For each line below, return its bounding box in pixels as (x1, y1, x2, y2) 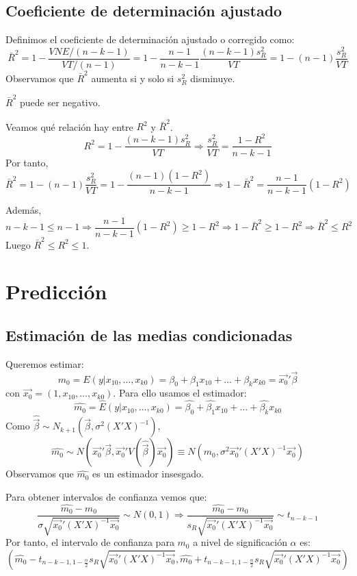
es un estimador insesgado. (92, 466, 204, 481)
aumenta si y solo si (91, 71, 174, 85)
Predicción (5, 277, 107, 305)
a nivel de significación (193, 535, 287, 549)
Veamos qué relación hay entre (5, 119, 133, 134)
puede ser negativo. (19, 95, 101, 110)
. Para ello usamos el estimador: (113, 386, 247, 400)
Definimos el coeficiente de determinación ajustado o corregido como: (5, 32, 295, 47)
